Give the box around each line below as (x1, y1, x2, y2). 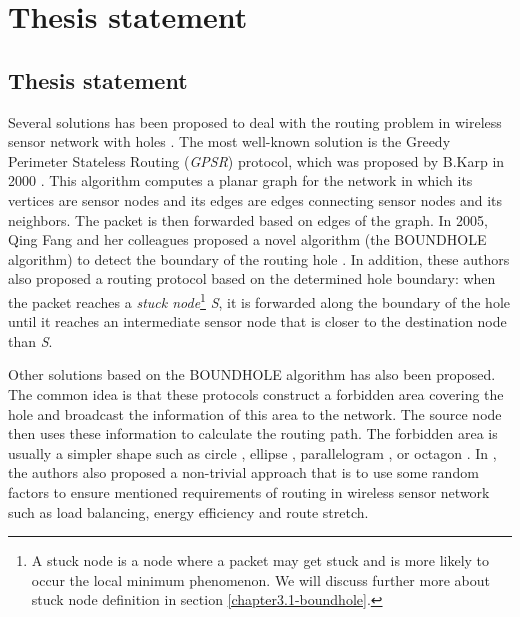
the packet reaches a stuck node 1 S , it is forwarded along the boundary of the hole (8, 288, 511, 312)
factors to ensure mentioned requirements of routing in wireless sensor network (8, 481, 490, 502)
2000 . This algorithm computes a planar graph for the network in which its (8, 170, 473, 191)
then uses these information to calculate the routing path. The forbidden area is (8, 423, 498, 444)
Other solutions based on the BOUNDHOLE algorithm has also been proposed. (8, 364, 496, 385)
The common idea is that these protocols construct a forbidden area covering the (8, 383, 504, 404)
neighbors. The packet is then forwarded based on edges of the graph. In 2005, (8, 209, 488, 230)
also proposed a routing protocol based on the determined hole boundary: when (8, 268, 496, 289)
